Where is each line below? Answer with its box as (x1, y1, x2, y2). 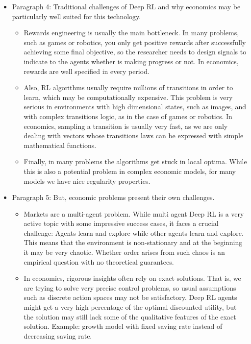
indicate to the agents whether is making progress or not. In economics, (24, 56, 239, 66)
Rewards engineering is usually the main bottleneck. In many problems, (24, 27, 239, 38)
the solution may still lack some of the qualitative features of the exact (24, 311, 236, 321)
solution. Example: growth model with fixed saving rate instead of (24, 321, 223, 331)
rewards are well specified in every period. (24, 66, 150, 76)
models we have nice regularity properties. (24, 175, 151, 186)
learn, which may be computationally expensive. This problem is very (24, 92, 233, 102)
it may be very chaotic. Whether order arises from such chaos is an (24, 247, 225, 257)
